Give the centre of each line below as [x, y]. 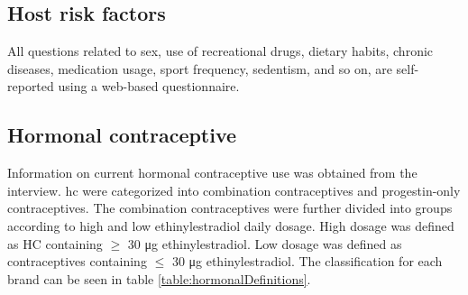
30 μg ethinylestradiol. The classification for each [307, 261]
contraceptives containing [77, 261]
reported [31, 86]
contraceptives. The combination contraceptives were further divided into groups [230, 208]
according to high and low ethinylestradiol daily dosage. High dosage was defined [231, 225]
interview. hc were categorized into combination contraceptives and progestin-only [234, 190]
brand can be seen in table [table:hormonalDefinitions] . [159, 278]
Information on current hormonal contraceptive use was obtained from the [212, 173]
